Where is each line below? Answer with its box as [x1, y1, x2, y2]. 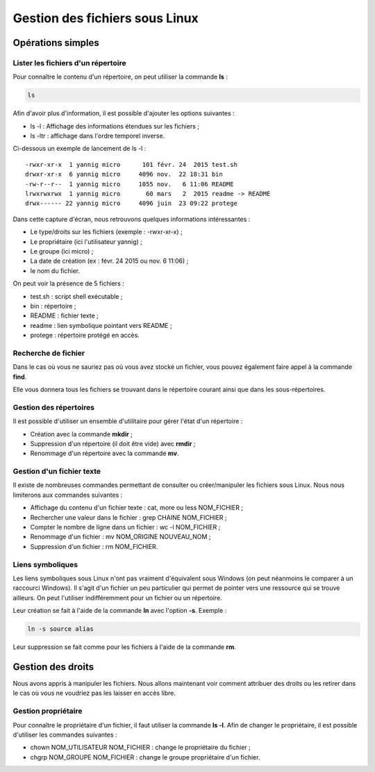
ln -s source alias [27, 625, 94, 633]
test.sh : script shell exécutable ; [30, 292, 123, 300]
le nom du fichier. [30, 266, 80, 274]
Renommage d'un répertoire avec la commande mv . [30, 449, 180, 458]
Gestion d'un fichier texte [12, 466, 101, 476]
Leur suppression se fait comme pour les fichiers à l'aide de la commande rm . [12, 643, 236, 651]
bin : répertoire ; [30, 302, 76, 310]
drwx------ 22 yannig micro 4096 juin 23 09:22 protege [25, 199, 237, 208]
